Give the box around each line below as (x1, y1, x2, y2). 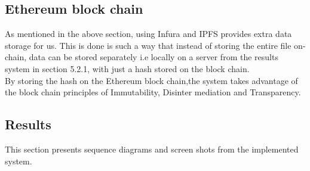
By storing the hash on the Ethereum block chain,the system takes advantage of (5, 74, 298, 86)
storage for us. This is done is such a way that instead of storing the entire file (5, 39, 291, 51)
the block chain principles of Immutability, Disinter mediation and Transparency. (5, 86, 301, 98)
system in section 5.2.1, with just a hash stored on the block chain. (5, 62, 250, 74)
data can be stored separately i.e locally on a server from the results (29, 51, 278, 63)
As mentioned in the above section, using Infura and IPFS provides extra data (5, 27, 292, 40)
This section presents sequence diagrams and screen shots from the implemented (5, 142, 299, 155)
